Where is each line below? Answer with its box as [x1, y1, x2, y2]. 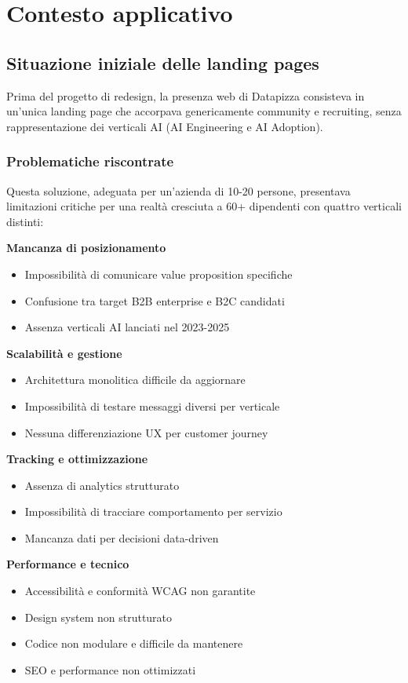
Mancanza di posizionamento [6, 239, 166, 256]
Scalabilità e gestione [6, 345, 122, 361]
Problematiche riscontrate [6, 152, 174, 171]
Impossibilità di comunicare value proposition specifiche [24, 265, 293, 282]
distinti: [6, 213, 44, 229]
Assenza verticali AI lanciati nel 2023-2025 [24, 319, 230, 335]
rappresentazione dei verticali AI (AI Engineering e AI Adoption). [6, 118, 323, 134]
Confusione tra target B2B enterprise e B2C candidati [24, 292, 285, 309]
